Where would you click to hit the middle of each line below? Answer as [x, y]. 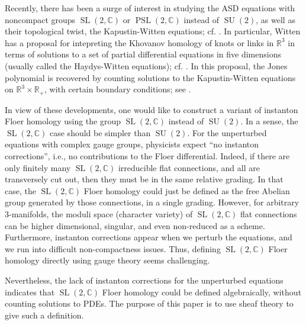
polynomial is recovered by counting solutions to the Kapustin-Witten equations [150, 77]
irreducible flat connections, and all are [189, 167]
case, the [20, 190]
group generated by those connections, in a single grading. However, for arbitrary [152, 202]
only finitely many [38, 167]
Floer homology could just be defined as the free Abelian [187, 190]
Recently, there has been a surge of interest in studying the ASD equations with [150, 8]
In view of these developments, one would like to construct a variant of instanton [152, 109]
